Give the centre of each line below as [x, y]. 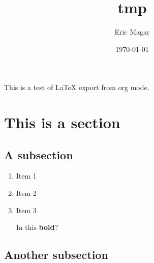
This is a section [62, 122]
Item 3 [26, 210]
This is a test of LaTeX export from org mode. [77, 87]
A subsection [39, 154]
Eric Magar [132, 32]
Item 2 [26, 193]
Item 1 [26, 176]
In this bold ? [37, 227]
